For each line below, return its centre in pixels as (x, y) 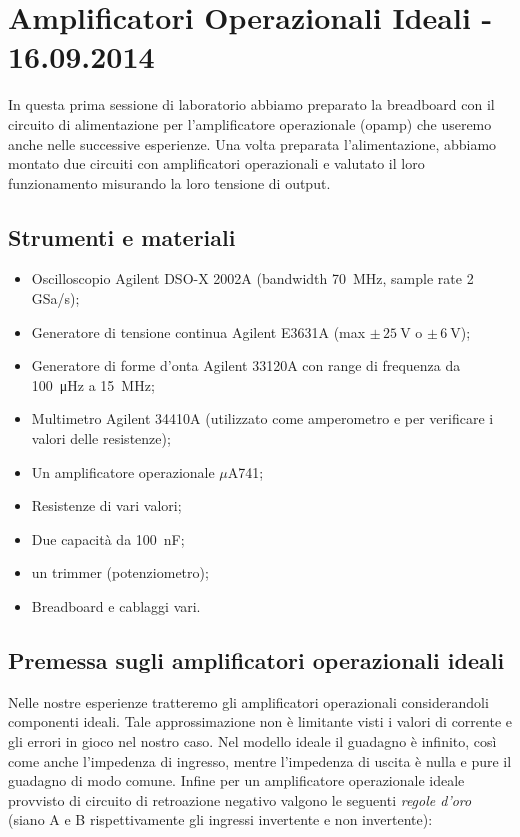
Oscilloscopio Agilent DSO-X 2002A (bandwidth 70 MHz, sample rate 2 (252, 278)
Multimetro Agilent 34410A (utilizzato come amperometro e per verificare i (262, 418)
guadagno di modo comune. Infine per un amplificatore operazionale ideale (236, 780)
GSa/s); (55, 298)
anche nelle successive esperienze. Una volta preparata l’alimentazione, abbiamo (252, 143)
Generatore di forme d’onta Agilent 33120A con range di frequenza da (246, 365)
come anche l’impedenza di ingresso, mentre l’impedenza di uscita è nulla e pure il (260, 760)
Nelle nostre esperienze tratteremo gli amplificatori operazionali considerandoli (248, 701)
